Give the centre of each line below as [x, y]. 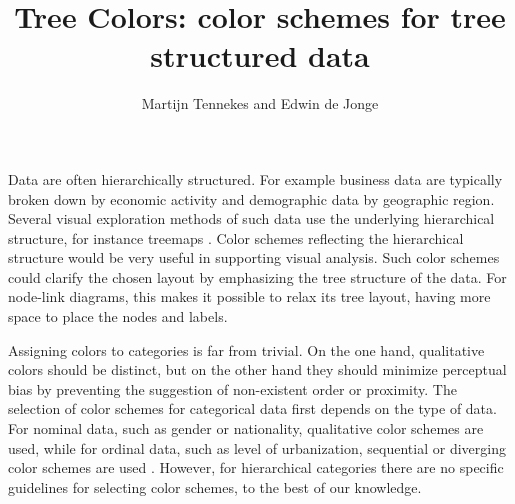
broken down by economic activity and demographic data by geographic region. [251, 198]
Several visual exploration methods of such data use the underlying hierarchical [251, 218]
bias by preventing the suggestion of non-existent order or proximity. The [232, 388]
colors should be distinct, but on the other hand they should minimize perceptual [257, 369]
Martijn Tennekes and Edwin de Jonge [260, 103]
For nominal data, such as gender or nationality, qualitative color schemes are [246, 428]
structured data [260, 55]
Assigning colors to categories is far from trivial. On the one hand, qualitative [246, 349]
